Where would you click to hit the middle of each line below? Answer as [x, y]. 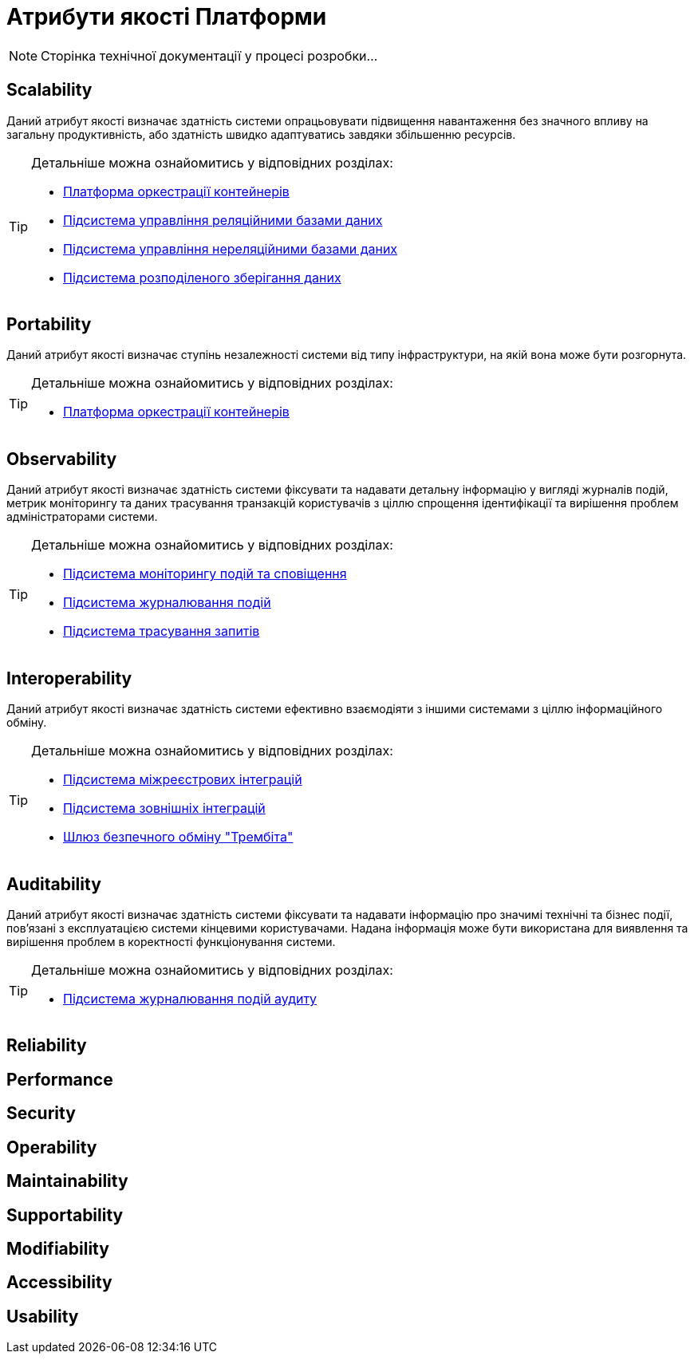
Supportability [65, 1215]
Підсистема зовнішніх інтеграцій [164, 808]
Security [41, 1114]
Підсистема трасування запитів [162, 631]
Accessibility [59, 1283]
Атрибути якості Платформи [167, 17]
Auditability [54, 884]
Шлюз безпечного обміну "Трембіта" [178, 837]
